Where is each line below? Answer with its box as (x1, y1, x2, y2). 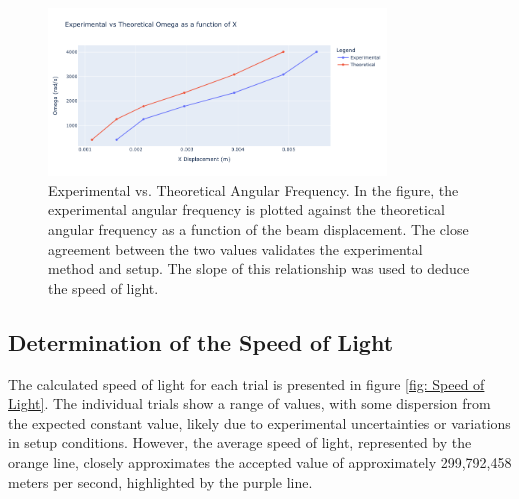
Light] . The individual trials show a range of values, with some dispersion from (8, 393, 491, 414)
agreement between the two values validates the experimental (48, 238, 423, 259)
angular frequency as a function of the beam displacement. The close (48, 219, 469, 240)
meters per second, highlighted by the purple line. (8, 471, 313, 492)
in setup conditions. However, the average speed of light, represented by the (8, 432, 472, 453)
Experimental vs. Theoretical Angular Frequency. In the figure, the (48, 179, 459, 200)
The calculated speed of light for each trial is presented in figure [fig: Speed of (8, 373, 485, 394)
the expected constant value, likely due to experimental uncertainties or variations (8, 412, 511, 433)
